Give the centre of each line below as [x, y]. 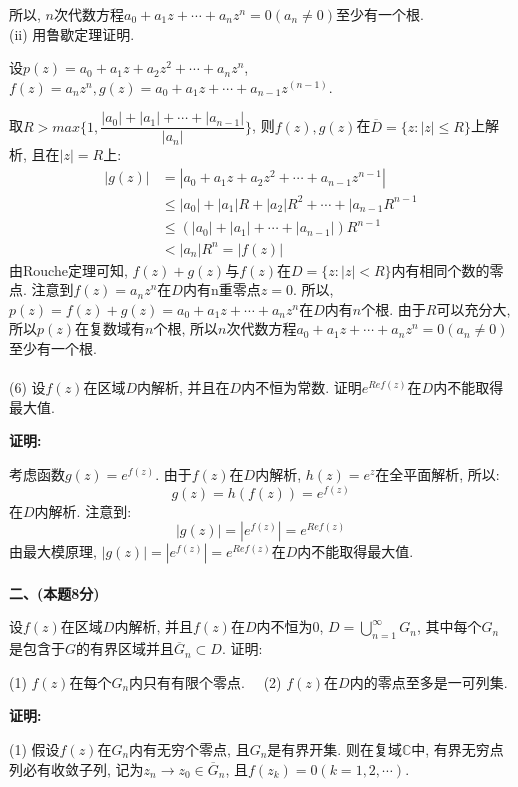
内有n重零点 [221, 289]
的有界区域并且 [125, 648]
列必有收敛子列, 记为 [76, 768]
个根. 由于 [393, 308]
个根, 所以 [185, 328]
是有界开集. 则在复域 [334, 748]
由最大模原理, [53, 551]
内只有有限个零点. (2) [205, 681]
